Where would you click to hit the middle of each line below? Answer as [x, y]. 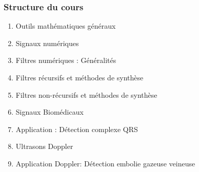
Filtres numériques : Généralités [66, 60]
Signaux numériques [47, 43]
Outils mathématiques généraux [66, 26]
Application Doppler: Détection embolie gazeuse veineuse [105, 163]
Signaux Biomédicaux [49, 112]
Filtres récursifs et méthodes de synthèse [79, 77]
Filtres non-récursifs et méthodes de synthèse [86, 94]
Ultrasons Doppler [44, 146]
